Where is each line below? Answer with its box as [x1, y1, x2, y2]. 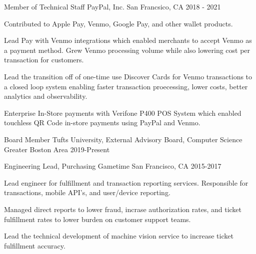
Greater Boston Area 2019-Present [4, 144, 110, 154]
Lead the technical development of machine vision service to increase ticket [4, 231, 233, 241]
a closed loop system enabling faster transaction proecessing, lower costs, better [4, 81, 248, 91]
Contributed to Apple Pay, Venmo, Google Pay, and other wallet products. [4, 18, 233, 28]
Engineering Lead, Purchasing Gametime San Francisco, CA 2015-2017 [4, 161, 221, 171]
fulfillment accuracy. [4, 240, 65, 251]
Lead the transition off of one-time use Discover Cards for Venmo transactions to [4, 71, 252, 81]
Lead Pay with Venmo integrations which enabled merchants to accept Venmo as [4, 35, 252, 45]
